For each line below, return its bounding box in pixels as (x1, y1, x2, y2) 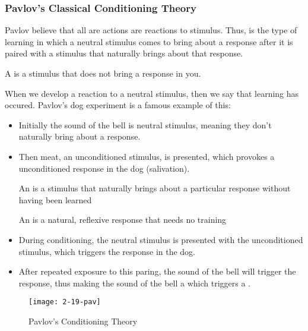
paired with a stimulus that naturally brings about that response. (5, 47, 243, 59)
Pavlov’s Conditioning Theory (28, 314, 138, 327)
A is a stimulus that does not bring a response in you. (5, 67, 201, 79)
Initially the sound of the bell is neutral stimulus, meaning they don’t (18, 118, 272, 131)
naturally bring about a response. (18, 130, 141, 143)
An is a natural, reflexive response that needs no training (18, 213, 227, 226)
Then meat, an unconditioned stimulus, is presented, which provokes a (18, 150, 275, 162)
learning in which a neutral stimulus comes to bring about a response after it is (5, 35, 293, 48)
